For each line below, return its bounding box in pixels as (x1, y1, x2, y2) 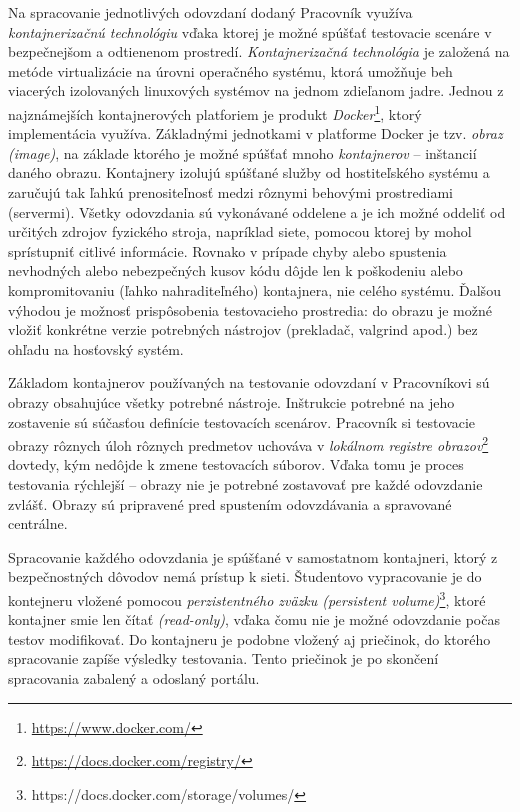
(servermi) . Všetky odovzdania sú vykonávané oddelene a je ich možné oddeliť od (8, 201, 506, 222)
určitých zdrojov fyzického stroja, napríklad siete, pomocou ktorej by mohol (8, 221, 472, 242)
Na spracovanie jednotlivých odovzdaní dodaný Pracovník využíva (8, 2, 413, 22)
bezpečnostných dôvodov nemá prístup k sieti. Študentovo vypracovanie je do (8, 566, 482, 587)
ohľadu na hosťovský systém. (8, 338, 184, 359)
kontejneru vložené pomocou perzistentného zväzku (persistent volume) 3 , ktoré (8, 586, 486, 610)
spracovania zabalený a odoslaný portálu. (8, 667, 260, 688)
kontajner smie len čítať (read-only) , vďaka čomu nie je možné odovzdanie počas (8, 609, 500, 630)
